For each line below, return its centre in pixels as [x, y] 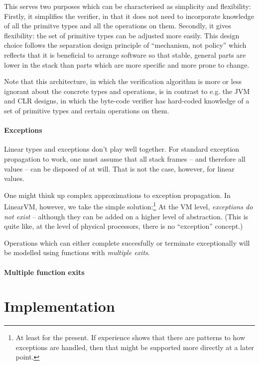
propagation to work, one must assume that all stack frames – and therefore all [125, 158]
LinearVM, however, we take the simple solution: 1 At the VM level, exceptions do [129, 206]
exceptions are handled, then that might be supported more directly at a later [135, 347]
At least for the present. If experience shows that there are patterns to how [130, 337]
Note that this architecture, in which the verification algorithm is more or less [123, 81]
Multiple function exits [44, 272]
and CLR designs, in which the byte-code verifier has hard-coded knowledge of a [127, 101]
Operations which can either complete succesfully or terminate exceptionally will [127, 242]
